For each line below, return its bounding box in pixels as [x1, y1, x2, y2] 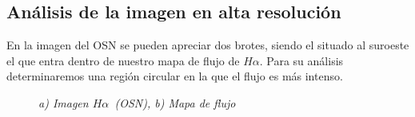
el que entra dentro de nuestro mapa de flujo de [6, 52, 240, 68]
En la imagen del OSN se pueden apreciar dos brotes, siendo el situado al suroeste [6, 37, 409, 53]
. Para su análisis [259, 52, 344, 68]
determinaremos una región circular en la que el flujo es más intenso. [6, 68, 343, 84]
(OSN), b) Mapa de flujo [114, 94, 236, 111]
